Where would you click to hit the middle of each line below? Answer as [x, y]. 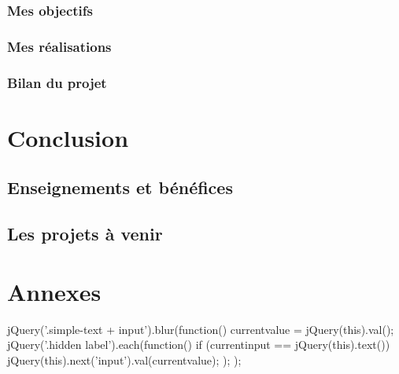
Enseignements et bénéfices [120, 187]
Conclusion [68, 137]
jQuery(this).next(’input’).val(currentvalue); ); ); [124, 359]
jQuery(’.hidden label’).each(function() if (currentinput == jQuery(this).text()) [199, 345]
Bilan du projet [57, 82]
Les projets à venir [85, 234]
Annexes [54, 291]
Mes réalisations [59, 46]
